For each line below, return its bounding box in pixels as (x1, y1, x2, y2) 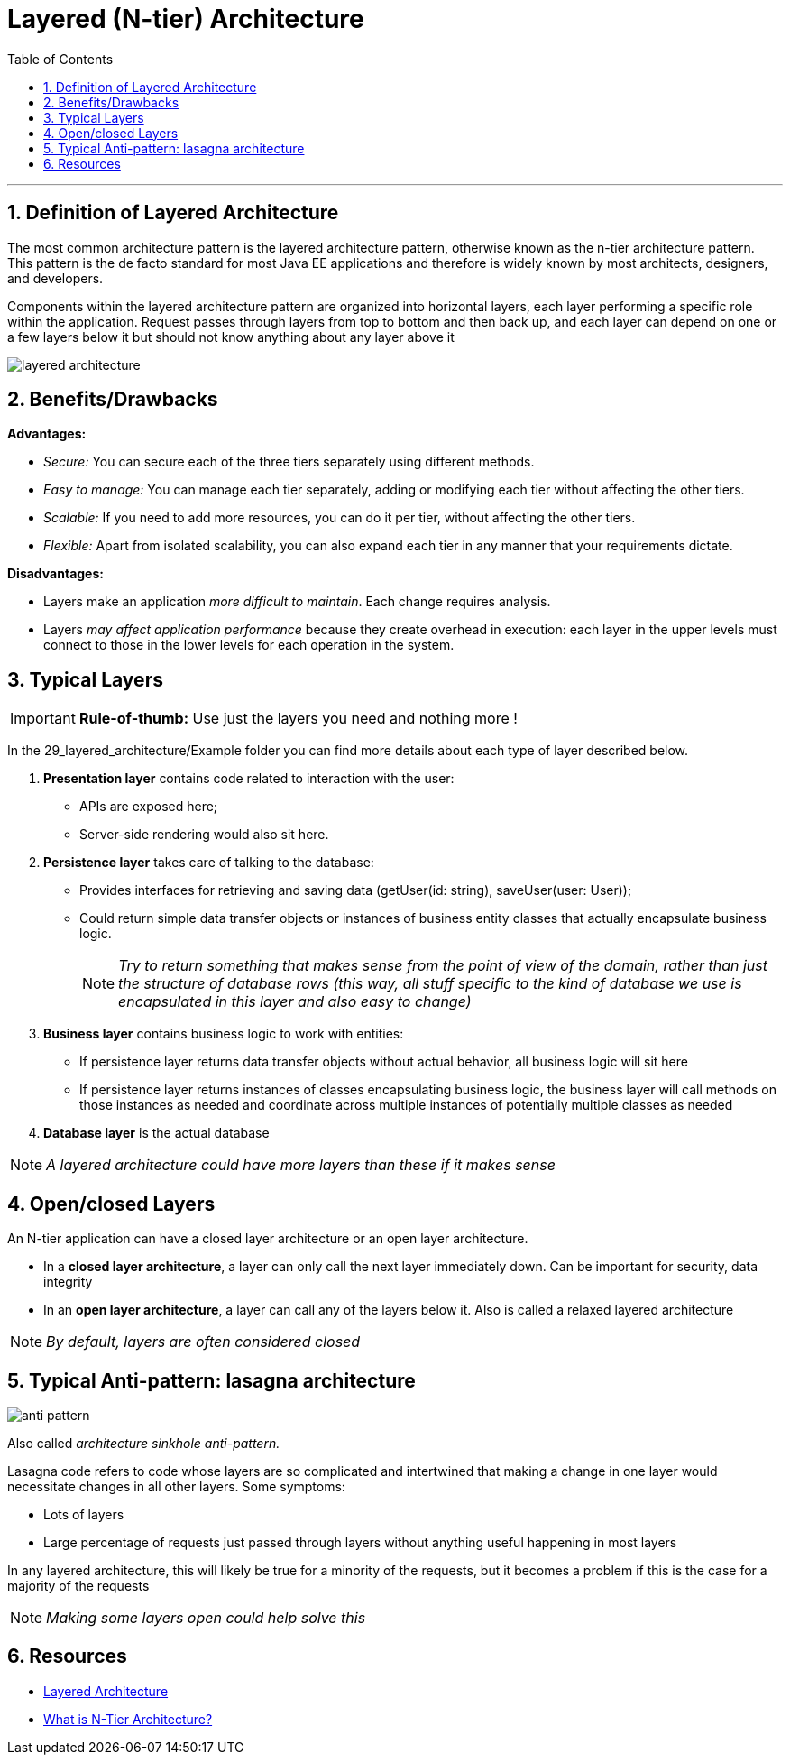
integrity (43, 1274, 93, 1290)
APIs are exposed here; (79, 798, 218, 815)
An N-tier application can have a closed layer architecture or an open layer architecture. (7, 1231, 528, 1247)
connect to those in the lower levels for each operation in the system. (43, 637, 455, 653)
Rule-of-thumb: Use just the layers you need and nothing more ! (78, 709, 518, 728)
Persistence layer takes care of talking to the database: (43, 854, 374, 871)
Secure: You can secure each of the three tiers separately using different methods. (43, 454, 535, 470)
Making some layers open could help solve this (46, 1608, 366, 1627)
